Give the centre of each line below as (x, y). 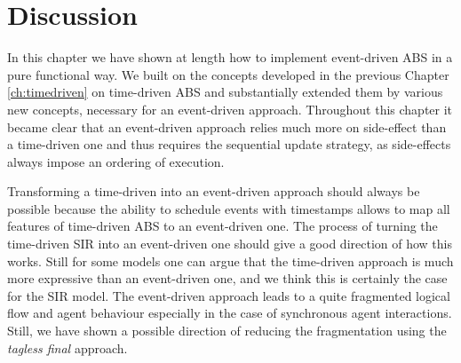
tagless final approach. (68, 347)
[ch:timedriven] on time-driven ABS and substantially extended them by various (225, 92)
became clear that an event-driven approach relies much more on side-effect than (227, 126)
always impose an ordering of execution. (116, 161)
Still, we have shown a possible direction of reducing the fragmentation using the (227, 331)
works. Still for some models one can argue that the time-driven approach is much (230, 260)
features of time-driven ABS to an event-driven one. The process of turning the (223, 226)
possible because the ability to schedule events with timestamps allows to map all (229, 208)
